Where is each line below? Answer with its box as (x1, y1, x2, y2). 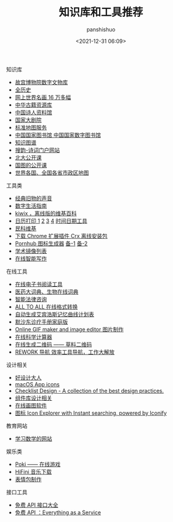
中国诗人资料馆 (14, 108, 52, 116)
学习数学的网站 (14, 435, 52, 442)
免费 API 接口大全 (14, 501, 59, 508)
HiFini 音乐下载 (14, 468, 52, 475)
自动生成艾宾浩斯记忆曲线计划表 (14, 310, 94, 318)
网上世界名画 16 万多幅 (14, 93, 71, 101)
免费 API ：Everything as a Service (14, 509, 101, 516)
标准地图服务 (14, 124, 47, 131)
